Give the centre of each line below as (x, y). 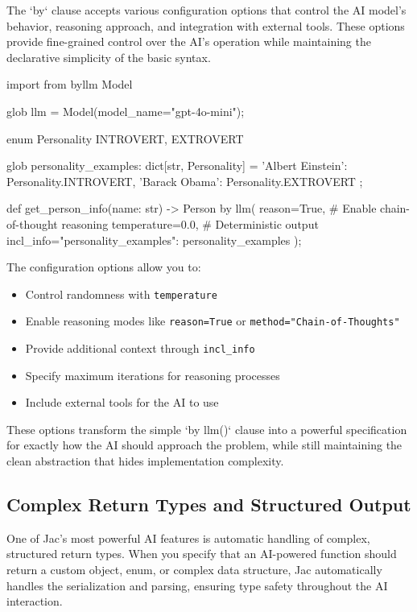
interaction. (35, 601)
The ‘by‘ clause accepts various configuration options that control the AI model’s (206, 10)
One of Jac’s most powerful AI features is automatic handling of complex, (188, 538)
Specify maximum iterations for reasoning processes (153, 375)
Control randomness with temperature (121, 294)
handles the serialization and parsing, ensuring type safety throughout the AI (197, 585)
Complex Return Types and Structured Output (209, 504)
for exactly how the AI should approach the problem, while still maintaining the (204, 445)
